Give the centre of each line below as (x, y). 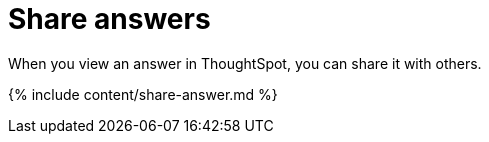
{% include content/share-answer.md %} (143, 94)
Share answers (109, 19)
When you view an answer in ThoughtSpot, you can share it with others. (245, 63)
